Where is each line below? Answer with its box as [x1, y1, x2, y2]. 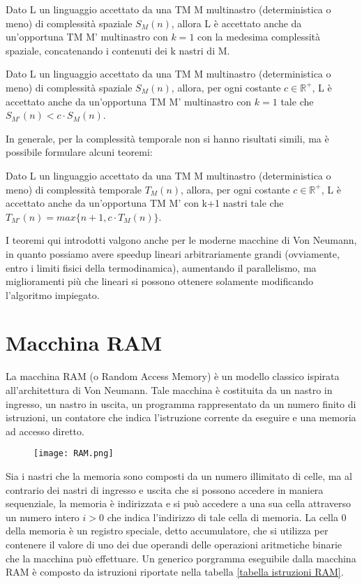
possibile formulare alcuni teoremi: [6, 145, 153, 159]
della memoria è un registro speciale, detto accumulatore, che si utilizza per [6, 523, 329, 538]
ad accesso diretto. [6, 423, 84, 438]
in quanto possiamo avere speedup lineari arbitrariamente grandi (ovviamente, [6, 246, 340, 261]
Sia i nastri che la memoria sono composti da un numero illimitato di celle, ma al [6, 469, 352, 483]
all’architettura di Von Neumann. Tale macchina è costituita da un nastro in [6, 383, 333, 397]
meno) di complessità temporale [6, 182, 142, 196]
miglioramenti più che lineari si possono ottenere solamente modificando [6, 274, 314, 289]
